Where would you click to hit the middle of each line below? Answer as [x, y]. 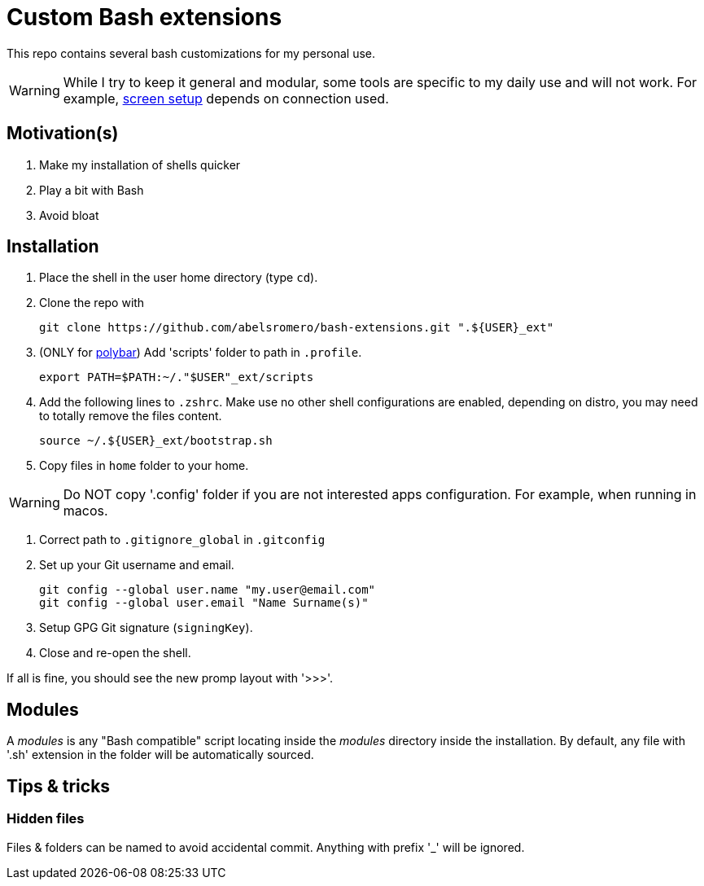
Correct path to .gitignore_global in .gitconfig [182, 540]
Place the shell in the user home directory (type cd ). [179, 278]
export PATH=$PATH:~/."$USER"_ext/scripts [177, 377]
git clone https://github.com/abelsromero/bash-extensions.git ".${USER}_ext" [297, 328]
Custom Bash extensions [144, 17]
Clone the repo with [92, 303]
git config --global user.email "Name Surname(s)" [204, 603]
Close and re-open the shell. [115, 653]
